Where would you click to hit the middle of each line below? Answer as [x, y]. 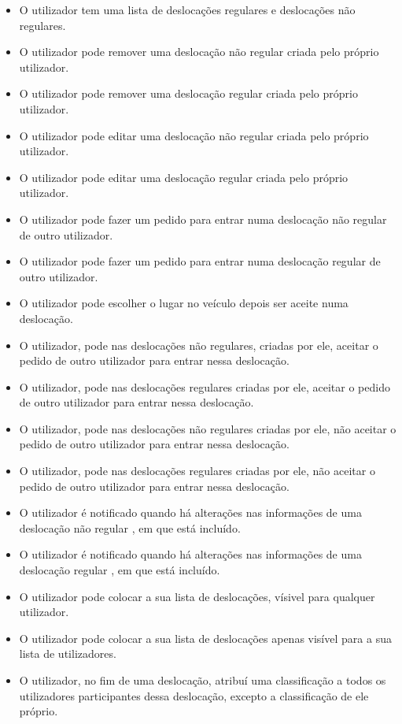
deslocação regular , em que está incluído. [120, 570]
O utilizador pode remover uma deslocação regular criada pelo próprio [188, 93]
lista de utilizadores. [68, 653]
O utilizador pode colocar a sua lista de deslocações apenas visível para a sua [205, 638]
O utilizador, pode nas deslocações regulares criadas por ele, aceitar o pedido [205, 386]
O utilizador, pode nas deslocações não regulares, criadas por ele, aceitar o [199, 345]
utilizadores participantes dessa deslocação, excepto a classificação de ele [194, 695]
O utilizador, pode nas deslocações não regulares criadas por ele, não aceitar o [208, 428]
